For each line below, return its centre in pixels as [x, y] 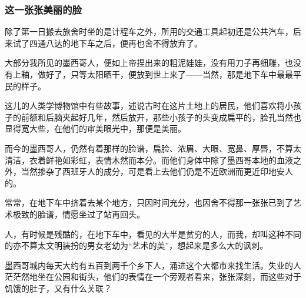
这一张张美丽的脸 [43, 9]
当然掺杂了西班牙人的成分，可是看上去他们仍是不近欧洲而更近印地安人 [157, 171]
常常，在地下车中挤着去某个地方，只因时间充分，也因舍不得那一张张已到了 [149, 202]
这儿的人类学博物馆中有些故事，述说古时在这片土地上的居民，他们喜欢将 [145, 106]
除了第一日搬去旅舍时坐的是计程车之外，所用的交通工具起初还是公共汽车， [149, 31]
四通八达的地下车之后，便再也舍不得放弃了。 [116, 43]
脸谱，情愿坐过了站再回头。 [91, 214]
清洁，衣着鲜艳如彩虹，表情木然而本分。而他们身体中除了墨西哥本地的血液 [149, 160]
